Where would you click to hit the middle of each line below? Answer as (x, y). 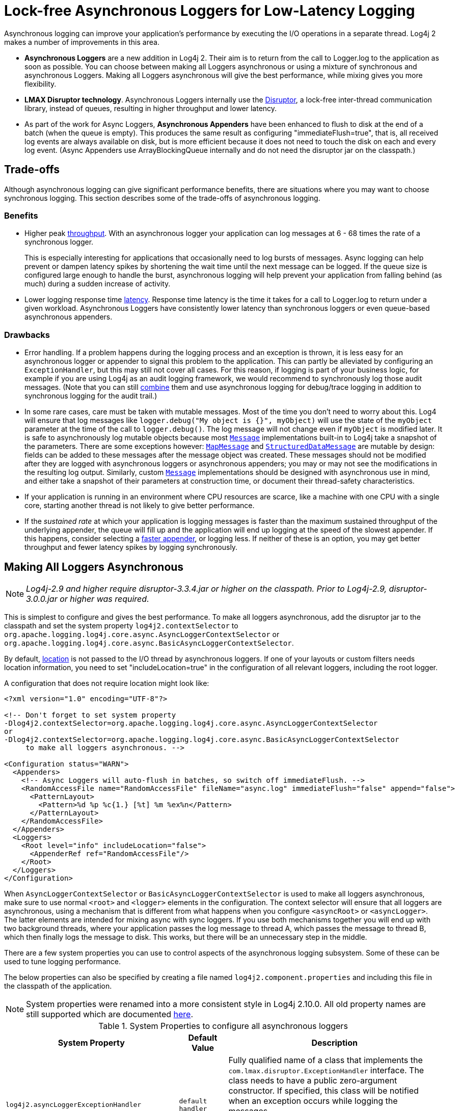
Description (334, 1042)
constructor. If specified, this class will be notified (323, 1090)
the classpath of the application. (58, 986)
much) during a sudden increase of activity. (98, 284)
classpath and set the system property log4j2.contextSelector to (121, 625)
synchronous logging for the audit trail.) (91, 396)
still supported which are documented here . (110, 1014)
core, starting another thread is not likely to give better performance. (140, 506)
